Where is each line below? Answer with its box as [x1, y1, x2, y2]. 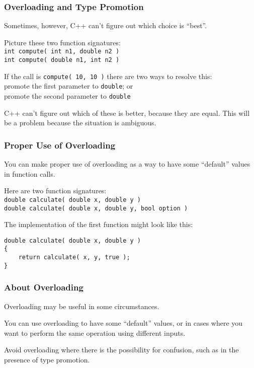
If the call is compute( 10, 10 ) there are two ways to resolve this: [4, 70, 212, 81]
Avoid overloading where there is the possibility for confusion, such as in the [4, 344, 239, 355]
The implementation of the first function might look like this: [4, 219, 193, 230]
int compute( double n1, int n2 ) [4, 56, 120, 64]
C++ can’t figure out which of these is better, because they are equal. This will [4, 107, 250, 118]
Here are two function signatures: [4, 185, 107, 196]
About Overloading [4, 281, 83, 293]
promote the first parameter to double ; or [4, 81, 133, 91]
